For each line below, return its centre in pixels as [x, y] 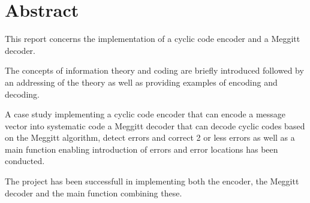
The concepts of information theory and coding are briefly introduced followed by [154, 70]
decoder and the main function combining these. [94, 193]
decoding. [22, 94]
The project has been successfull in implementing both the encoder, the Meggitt [152, 181]
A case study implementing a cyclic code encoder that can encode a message [145, 114]
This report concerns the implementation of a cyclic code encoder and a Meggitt [153, 39]
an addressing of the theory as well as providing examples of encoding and [141, 82]
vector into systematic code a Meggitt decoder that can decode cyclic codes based [155, 125]
